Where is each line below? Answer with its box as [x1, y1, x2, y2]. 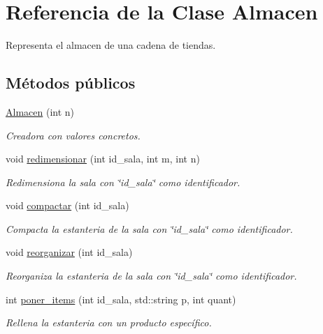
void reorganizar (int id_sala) [6, 245, 133, 259]
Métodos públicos [6, 72, 136, 93]
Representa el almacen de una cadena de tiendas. [6, 38, 216, 52]
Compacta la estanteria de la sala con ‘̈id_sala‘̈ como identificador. [6, 221, 293, 236]
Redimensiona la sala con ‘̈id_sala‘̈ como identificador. [6, 174, 241, 189]
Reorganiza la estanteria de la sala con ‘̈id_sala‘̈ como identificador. [6, 268, 297, 283]
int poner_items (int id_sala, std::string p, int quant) [6, 291, 236, 306]
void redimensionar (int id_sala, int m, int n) [6, 151, 200, 166]
